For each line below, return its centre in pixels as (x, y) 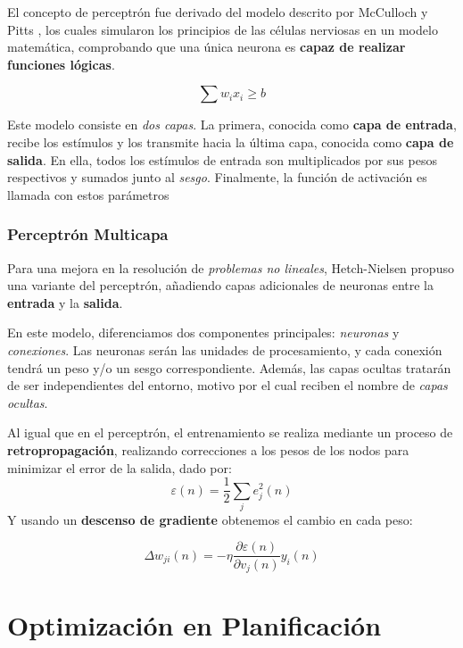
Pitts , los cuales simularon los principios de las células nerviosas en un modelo (223, 29)
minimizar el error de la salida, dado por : (120, 467)
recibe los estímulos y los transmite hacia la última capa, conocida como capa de (231, 141)
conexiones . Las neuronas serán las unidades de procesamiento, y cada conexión (225, 349)
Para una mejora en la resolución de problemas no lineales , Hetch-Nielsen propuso (231, 267)
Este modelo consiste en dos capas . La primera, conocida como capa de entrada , (232, 125)
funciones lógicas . (61, 64)
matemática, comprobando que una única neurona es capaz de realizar (207, 47)
